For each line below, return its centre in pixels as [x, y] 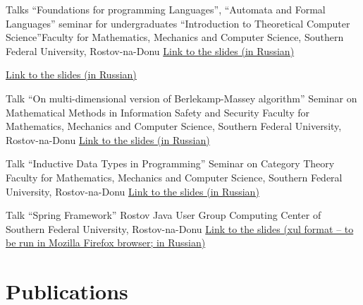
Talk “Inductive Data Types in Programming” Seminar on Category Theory [170, 163]
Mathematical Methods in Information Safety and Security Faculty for [158, 112]
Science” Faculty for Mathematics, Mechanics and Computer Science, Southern [175, 37]
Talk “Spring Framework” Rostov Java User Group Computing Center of [164, 215]
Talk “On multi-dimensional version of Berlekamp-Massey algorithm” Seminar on [181, 98]
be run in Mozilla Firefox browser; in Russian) [106, 243]
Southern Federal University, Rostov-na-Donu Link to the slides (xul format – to [180, 228]
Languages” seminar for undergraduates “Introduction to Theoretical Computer [178, 23]
